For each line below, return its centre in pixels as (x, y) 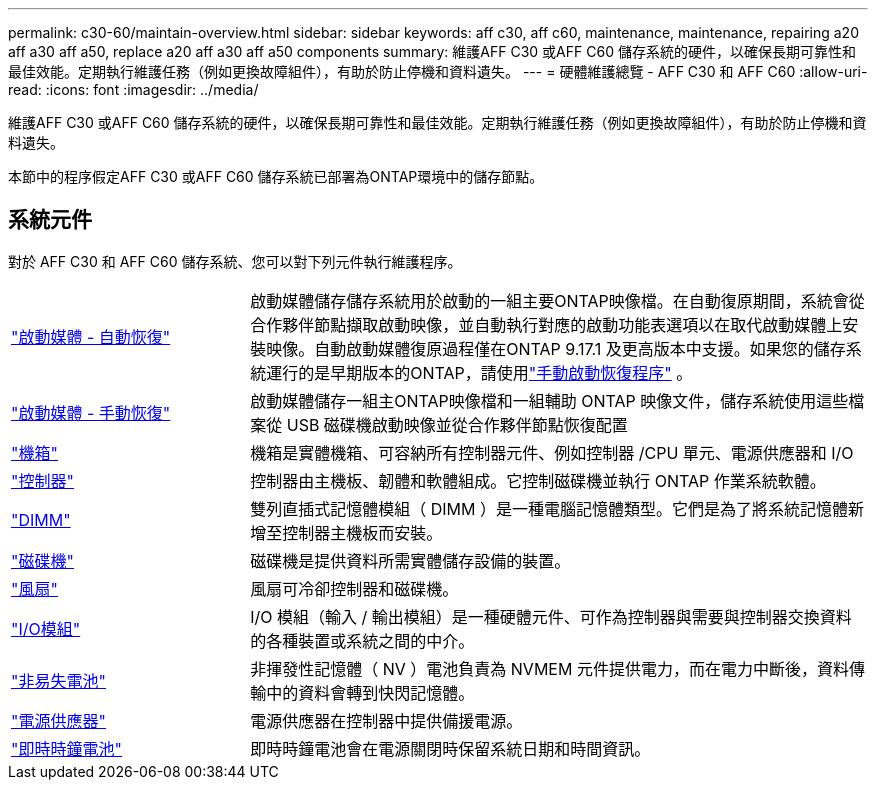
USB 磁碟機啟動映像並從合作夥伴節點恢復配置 (457, 424)
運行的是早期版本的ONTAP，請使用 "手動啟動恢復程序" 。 (479, 372)
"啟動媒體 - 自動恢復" (91, 336)
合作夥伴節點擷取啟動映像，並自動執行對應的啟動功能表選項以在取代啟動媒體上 (546, 324)
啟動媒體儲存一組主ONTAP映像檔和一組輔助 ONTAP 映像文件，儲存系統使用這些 (549, 400)
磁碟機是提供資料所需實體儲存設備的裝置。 (410, 560)
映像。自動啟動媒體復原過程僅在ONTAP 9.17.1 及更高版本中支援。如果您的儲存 (556, 348)
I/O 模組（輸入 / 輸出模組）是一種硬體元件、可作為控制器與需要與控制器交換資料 (551, 616)
